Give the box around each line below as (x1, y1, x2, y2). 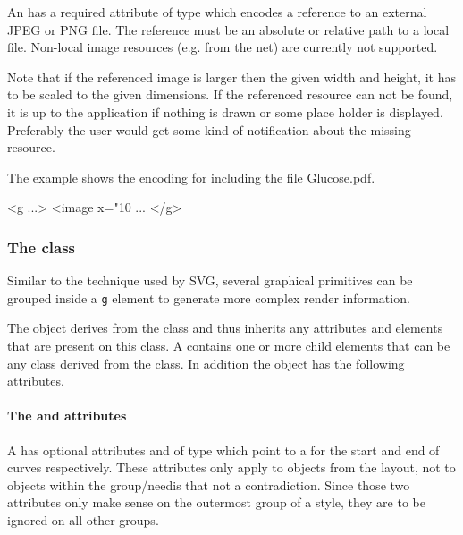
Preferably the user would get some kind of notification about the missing (7, 120, 411, 139)
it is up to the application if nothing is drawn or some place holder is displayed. (7, 102, 443, 121)
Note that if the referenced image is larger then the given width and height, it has (7, 67, 456, 86)
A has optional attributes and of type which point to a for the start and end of (7, 440, 440, 459)
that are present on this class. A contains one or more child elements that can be (7, 336, 450, 354)
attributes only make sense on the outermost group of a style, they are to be (7, 493, 425, 512)
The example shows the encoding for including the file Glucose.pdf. (7, 167, 375, 186)
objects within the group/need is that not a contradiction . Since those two (7, 475, 410, 494)
